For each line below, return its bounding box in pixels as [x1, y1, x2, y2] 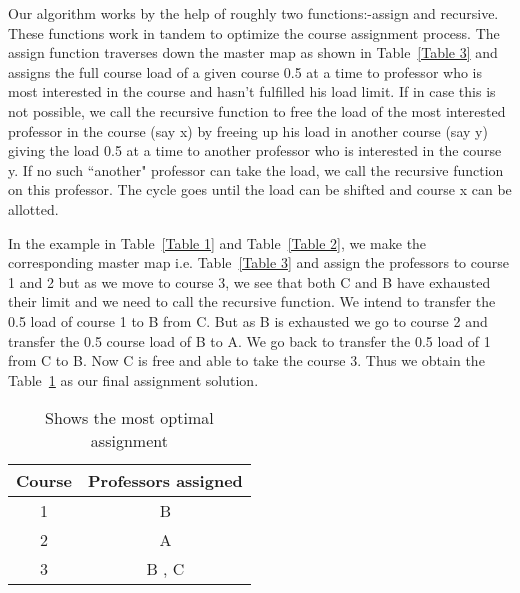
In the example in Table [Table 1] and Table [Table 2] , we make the [8, 232, 427, 253]
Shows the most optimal [45, 406, 214, 430]
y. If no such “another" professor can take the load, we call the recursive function [8, 159, 504, 180]
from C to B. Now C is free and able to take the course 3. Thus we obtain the [8, 350, 485, 371]
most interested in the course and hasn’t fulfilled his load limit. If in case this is [8, 81, 496, 102]
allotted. [8, 198, 59, 219]
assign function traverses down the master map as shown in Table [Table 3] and [8, 42, 498, 63]
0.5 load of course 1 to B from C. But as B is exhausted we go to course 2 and [8, 310, 488, 331]
